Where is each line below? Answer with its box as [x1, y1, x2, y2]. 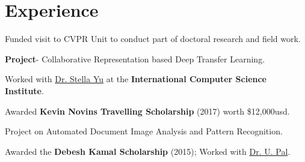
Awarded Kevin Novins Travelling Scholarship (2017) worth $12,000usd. [5, 104, 290, 117]
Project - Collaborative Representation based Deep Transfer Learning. [5, 52, 265, 65]
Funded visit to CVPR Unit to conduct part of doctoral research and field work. [5, 32, 301, 45]
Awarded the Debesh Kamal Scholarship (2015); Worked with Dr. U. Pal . [5, 145, 291, 157]
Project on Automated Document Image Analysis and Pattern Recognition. [5, 125, 283, 137]
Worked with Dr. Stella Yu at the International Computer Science [5, 73, 267, 85]
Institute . [5, 84, 44, 97]
